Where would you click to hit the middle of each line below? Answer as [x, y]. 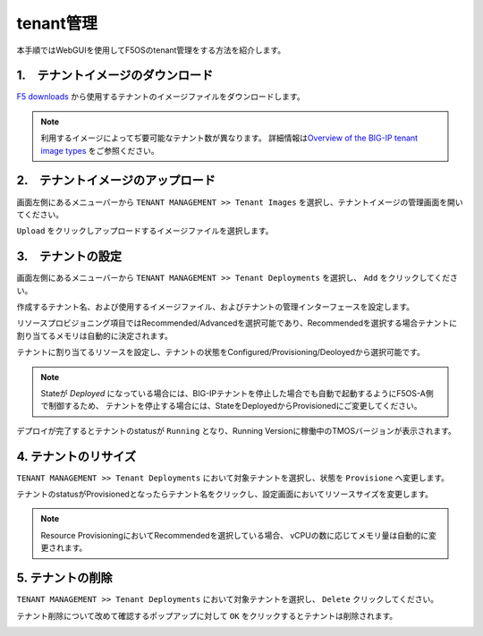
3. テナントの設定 [69, 256]
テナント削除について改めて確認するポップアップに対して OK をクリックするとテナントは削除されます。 [207, 615]
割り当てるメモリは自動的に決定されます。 [95, 335]
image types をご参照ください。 [100, 150]
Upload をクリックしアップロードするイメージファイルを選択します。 [145, 231]
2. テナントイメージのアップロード [116, 180]
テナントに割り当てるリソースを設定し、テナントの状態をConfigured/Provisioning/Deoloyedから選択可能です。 [220, 352]
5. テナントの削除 [64, 578]
